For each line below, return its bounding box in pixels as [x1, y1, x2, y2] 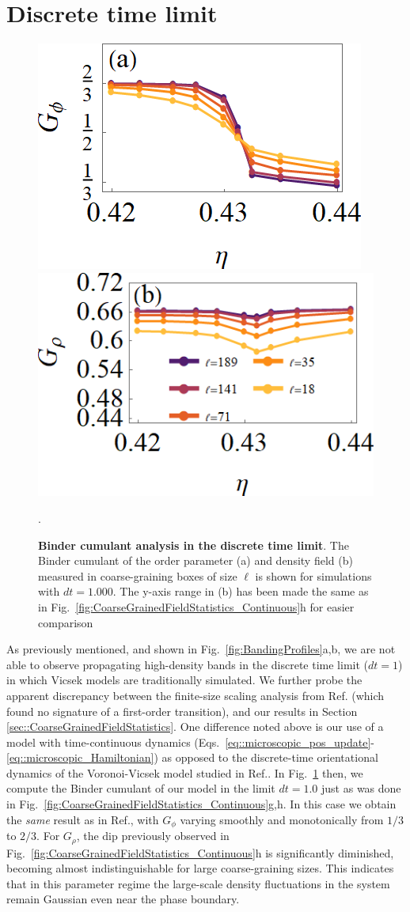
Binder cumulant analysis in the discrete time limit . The [38, 536, 349, 553]
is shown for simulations [255, 567, 372, 584]
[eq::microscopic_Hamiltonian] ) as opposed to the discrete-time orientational [6, 749, 378, 766]
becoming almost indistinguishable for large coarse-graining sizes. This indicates [6, 860, 394, 876]
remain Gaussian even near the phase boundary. [6, 891, 240, 907]
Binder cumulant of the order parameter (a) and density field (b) [38, 552, 353, 569]
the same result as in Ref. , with [6, 811, 159, 827]
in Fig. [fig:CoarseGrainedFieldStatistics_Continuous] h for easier [38, 598, 355, 615]
